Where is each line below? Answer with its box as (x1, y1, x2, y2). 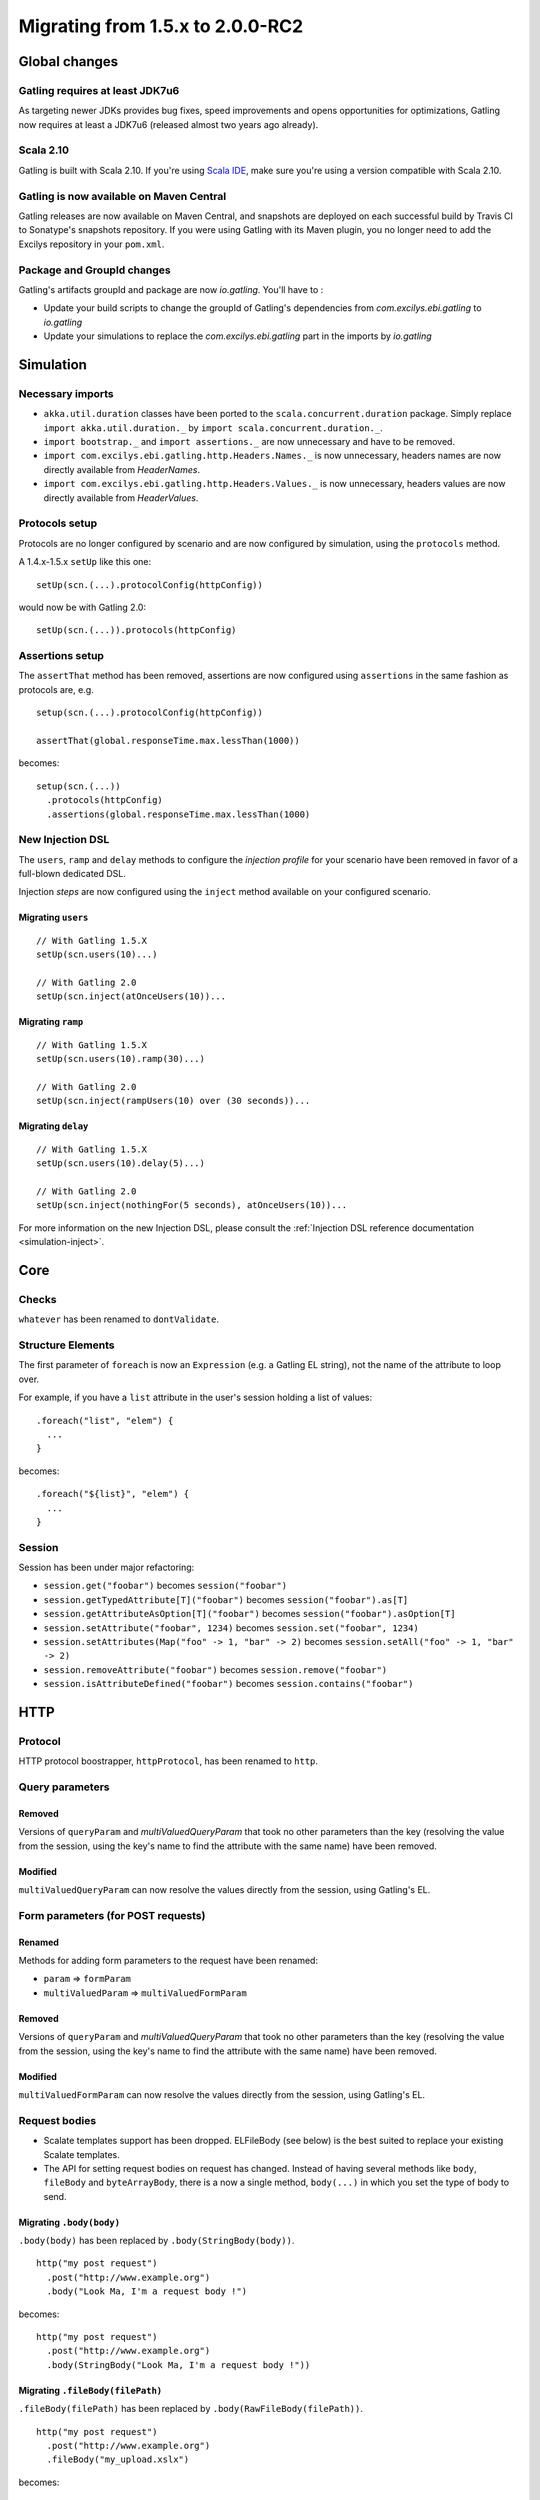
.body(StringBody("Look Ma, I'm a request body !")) (46, 2359, 311, 2370)
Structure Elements (18, 1338, 115, 1352)
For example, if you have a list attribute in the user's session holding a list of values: (18, 1391, 373, 1404)
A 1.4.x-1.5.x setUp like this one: (18, 556, 152, 568)
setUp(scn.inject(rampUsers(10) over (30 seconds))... (36, 1095, 311, 1107)
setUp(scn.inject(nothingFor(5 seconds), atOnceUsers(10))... (36, 1200, 348, 1211)
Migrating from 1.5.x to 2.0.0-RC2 (18, 15, 304, 37)
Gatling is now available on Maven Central (18, 189, 227, 203)
